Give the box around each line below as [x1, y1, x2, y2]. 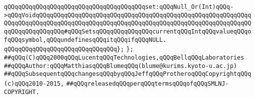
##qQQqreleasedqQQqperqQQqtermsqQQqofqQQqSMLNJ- [66, 80, 229, 87]
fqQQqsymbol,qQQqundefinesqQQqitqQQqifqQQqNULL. [4, 36, 167, 43]
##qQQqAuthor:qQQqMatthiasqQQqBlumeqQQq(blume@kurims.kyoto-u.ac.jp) [4, 62, 237, 69]
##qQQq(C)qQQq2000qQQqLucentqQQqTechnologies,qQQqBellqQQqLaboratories [4, 54, 244, 61]
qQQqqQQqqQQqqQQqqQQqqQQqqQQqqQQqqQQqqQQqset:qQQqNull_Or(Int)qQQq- [4, 3, 234, 10]
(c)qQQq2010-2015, [4, 80, 64, 87]
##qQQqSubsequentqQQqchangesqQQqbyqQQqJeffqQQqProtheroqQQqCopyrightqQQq [4, 70, 252, 78]
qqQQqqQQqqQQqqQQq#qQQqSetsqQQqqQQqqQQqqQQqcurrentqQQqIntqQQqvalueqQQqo [4, 28, 252, 35]
